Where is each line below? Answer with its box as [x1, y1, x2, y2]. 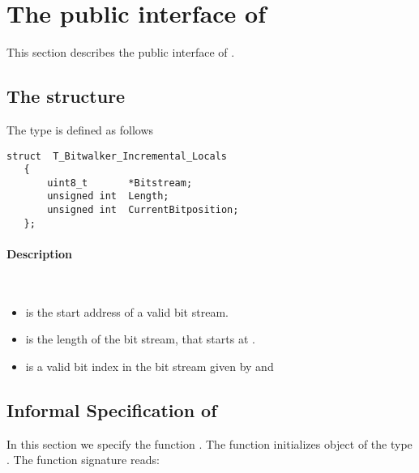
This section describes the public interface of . [6, 44, 235, 61]
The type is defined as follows [6, 121, 154, 138]
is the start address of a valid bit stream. [25, 303, 229, 320]
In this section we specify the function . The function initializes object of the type [6, 435, 413, 452]
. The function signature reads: [6, 451, 160, 468]
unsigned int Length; [47, 190, 169, 202]
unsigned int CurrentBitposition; [47, 204, 239, 216]
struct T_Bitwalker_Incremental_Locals [6, 150, 228, 162]
